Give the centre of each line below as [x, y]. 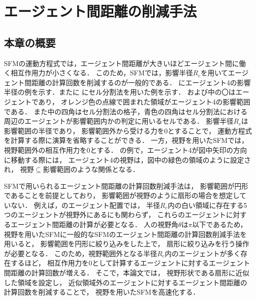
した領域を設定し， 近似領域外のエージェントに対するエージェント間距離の [126, 282]
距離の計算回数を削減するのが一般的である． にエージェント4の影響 [141, 82]
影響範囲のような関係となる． [91, 169]
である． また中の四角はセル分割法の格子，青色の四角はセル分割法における [126, 111]
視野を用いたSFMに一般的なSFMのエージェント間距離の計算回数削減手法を [126, 234]
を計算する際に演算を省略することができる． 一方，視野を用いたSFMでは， [126, 140]
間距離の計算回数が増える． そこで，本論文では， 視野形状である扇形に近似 [127, 273]
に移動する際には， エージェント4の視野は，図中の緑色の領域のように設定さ [128, 159]
